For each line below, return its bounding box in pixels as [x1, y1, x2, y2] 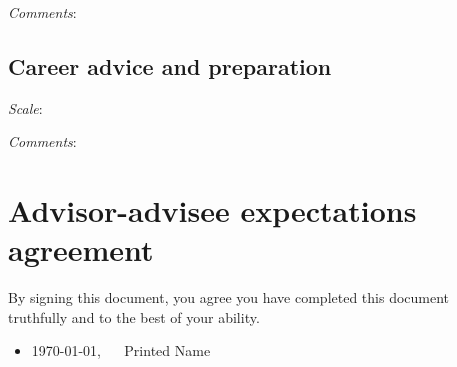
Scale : [8, 97, 43, 118]
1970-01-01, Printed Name [31, 340, 211, 361]
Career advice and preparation [8, 50, 332, 81]
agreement [8, 229, 154, 270]
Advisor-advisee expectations [8, 190, 417, 231]
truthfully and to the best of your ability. [8, 306, 260, 327]
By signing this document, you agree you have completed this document [8, 287, 450, 308]
